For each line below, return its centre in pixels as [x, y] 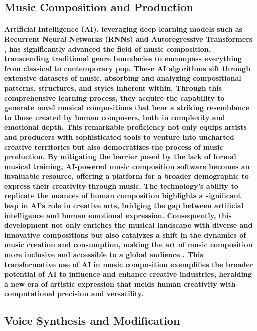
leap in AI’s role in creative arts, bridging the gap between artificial [124, 206]
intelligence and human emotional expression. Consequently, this [118, 215]
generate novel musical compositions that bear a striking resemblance [127, 108]
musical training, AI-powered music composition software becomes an [127, 166]
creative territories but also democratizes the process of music [114, 147]
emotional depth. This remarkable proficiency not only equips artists [125, 127]
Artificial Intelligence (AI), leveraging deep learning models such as [123, 29]
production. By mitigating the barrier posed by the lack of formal [120, 157]
